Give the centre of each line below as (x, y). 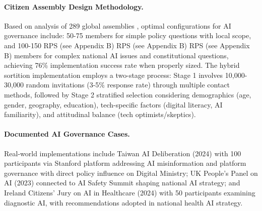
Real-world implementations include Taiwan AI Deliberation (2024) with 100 (123, 153)
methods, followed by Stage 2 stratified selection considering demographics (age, (128, 94)
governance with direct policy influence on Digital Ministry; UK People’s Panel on (131, 173)
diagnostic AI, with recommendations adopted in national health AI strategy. (123, 202)
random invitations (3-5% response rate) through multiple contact (128, 85)
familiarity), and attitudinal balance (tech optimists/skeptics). (100, 114)
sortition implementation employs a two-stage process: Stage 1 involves (114, 75)
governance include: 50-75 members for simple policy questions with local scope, (128, 35)
